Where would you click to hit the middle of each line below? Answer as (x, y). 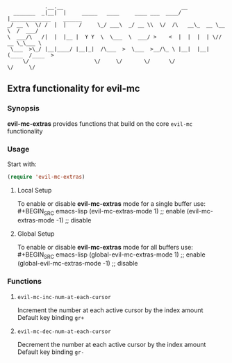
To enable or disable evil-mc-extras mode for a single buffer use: (111, 203)
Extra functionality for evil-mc (74, 89)
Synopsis (23, 108)
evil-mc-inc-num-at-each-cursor (64, 297)
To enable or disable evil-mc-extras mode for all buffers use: (105, 247)
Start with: (22, 164)
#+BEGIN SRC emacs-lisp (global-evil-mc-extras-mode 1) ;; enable (111, 255)
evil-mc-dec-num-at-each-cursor (64, 331)
